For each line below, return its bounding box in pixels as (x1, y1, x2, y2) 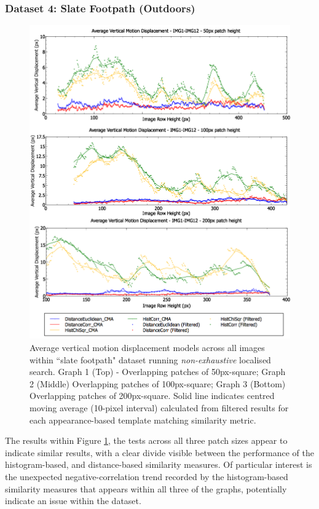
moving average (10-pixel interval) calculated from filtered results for (30, 401, 289, 414)
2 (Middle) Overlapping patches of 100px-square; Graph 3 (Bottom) (30, 377, 286, 390)
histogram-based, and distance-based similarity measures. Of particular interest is (5, 458, 312, 471)
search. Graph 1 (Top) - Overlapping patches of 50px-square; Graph (30, 365, 286, 378)
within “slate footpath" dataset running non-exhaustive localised (30, 353, 271, 366)
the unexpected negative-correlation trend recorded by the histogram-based (5, 470, 288, 483)
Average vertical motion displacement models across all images (30, 341, 265, 353)
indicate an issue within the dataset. (5, 494, 141, 507)
